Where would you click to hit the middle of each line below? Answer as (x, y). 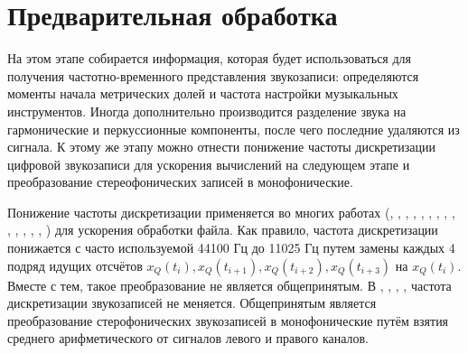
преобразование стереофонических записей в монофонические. (180, 182)
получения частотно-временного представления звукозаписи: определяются (213, 75)
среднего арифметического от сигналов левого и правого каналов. (188, 338)
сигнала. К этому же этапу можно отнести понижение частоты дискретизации (222, 147)
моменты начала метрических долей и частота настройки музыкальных (203, 93)
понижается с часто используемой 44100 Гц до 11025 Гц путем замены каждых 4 (231, 248)
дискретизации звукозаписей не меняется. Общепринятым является (192, 303)
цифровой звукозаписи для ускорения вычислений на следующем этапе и (209, 164)
